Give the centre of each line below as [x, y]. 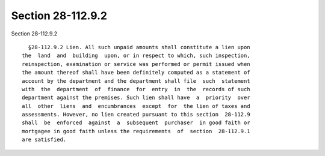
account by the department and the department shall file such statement [136, 81]
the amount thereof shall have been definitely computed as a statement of [136, 73]
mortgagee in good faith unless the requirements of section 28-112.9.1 [136, 131]
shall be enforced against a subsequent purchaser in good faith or [136, 123]
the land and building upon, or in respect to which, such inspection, [136, 56]
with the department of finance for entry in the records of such [136, 89]
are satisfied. [44, 140]
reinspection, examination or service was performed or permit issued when [136, 64]
